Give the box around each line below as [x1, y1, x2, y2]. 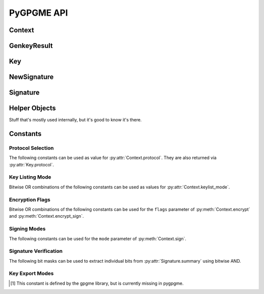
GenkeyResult [9, 42, 53, 50]
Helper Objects [9, 104, 56, 113]
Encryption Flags [9, 196, 51, 203]
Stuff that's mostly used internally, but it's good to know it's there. [9, 117, 142, 123]
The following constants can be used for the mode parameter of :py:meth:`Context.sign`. [9, 235, 187, 242]
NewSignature [9, 73, 54, 81]
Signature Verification [9, 248, 63, 254]
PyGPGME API [9, 7, 68, 18]
